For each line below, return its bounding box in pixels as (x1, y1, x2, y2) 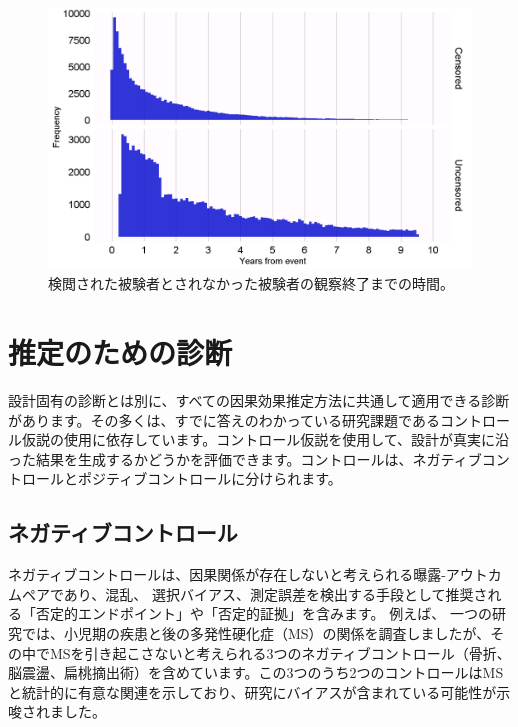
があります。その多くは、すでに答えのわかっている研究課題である (8, 409, 440, 430)
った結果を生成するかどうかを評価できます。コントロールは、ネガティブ (8, 448, 482, 469)
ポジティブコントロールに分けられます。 (77, 468, 342, 489)
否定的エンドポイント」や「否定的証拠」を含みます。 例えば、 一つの (35, 603, 492, 624)
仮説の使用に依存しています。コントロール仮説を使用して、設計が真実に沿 (21, 429, 510, 450)
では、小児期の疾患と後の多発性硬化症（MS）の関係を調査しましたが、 (21, 622, 491, 643)
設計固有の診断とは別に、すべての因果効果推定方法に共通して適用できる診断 (8, 390, 510, 410)
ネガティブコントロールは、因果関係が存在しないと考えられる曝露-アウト (8, 564, 488, 585)
